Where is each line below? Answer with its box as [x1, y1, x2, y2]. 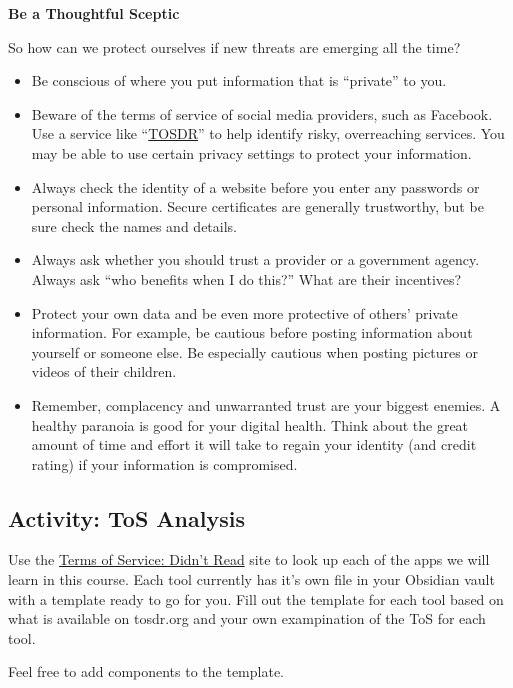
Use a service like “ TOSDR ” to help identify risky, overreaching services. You [31, 123, 505, 144]
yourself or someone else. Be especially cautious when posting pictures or [31, 341, 478, 362]
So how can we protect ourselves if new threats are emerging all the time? [8, 36, 461, 57]
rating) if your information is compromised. [31, 453, 298, 474]
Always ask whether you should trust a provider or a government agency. [31, 249, 480, 270]
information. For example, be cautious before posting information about [31, 322, 473, 343]
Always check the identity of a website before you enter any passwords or [31, 176, 480, 197]
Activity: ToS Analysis [8, 502, 245, 533]
